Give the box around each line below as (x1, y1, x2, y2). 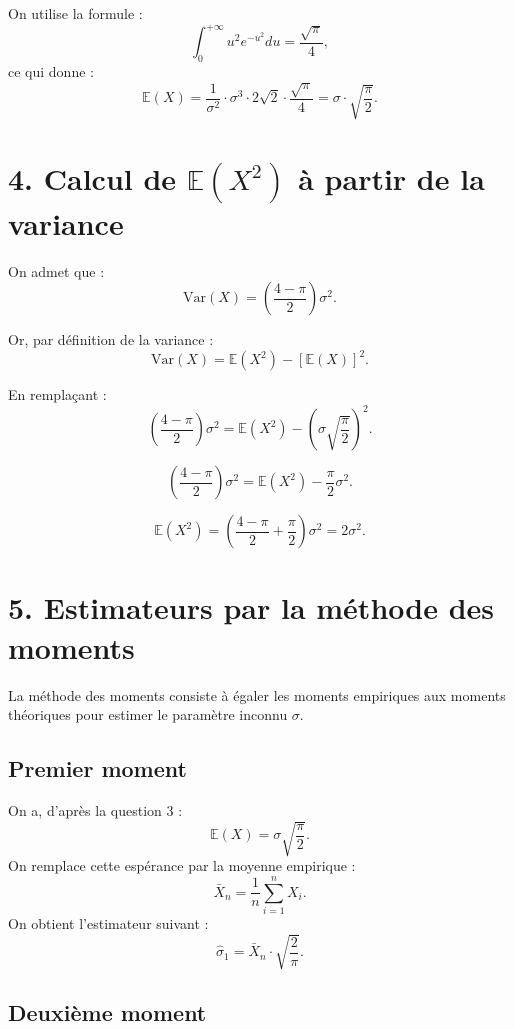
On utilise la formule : (8, 3, 143, 23)
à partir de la (298, 157, 485, 198)
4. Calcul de (8, 157, 177, 198)
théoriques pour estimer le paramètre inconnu (8, 704, 288, 725)
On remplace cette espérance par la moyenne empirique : (8, 855, 356, 876)
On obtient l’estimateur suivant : (8, 912, 209, 933)
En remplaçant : (8, 384, 107, 405)
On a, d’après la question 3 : (8, 800, 183, 820)
